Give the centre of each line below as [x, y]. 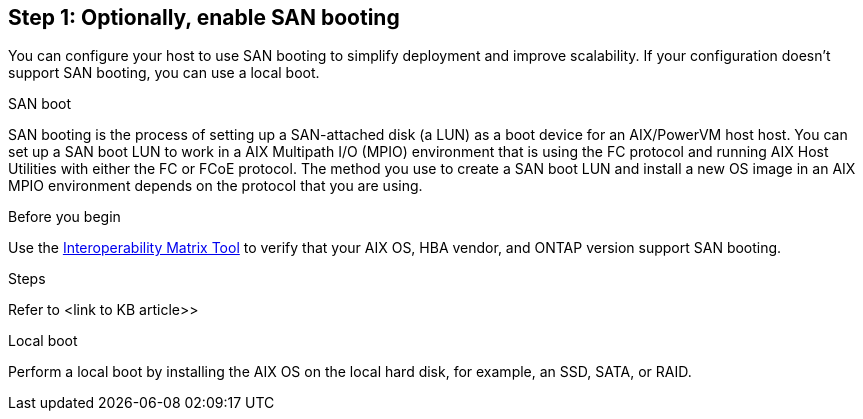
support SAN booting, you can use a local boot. [164, 73]
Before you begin [64, 217]
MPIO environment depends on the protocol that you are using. [215, 186]
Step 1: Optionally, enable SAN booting [204, 17]
